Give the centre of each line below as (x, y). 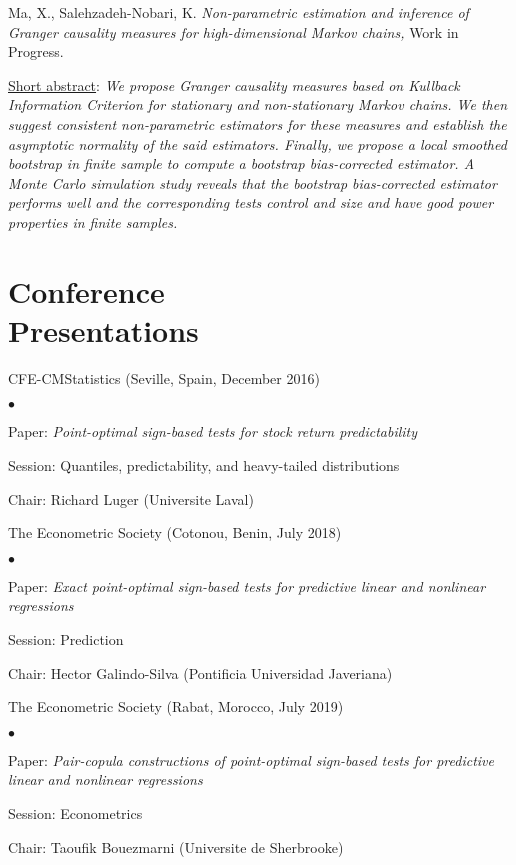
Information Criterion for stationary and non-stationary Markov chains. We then (258, 104)
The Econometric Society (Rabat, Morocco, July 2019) (176, 706)
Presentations (103, 329)
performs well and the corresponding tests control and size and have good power (251, 202)
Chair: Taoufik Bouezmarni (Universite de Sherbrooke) (176, 846)
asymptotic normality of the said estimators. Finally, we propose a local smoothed (257, 143)
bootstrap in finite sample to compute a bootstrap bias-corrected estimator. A (241, 163)
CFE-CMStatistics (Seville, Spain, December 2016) (164, 377)
